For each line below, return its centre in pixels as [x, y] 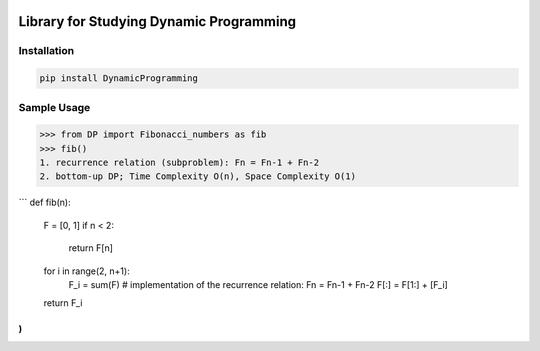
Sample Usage [54, 107]
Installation [46, 51]
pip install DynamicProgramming [119, 78]
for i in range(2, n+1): [86, 271]
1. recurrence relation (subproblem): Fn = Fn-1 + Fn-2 [179, 163]
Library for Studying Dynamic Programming [157, 21]
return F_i [63, 303]
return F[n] [91, 248]
